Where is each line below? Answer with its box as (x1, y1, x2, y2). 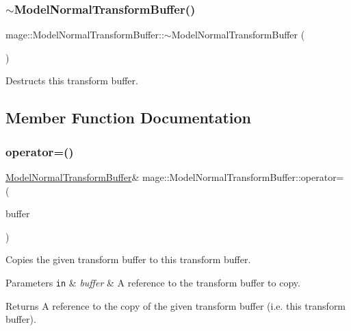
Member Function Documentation (5, 107, 252, 128)
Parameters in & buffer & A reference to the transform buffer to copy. (5, 275, 300, 289)
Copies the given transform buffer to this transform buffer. (5, 252, 251, 267)
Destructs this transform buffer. (5, 73, 138, 88)
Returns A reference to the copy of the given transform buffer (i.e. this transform (5, 298, 346, 312)
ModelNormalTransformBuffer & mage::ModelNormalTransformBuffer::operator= (5, 170, 344, 184)
